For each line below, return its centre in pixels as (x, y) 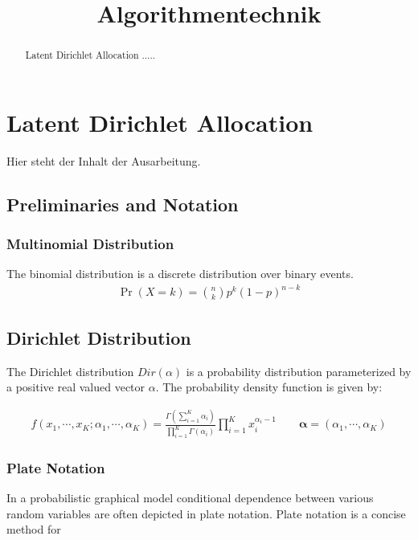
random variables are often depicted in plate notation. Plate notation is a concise (206, 513)
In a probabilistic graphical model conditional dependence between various (190, 498)
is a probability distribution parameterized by (299, 371)
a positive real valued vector (76, 387)
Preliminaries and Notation (123, 204)
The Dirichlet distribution (70, 371)
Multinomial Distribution (90, 244)
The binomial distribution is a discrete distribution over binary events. (180, 274)
